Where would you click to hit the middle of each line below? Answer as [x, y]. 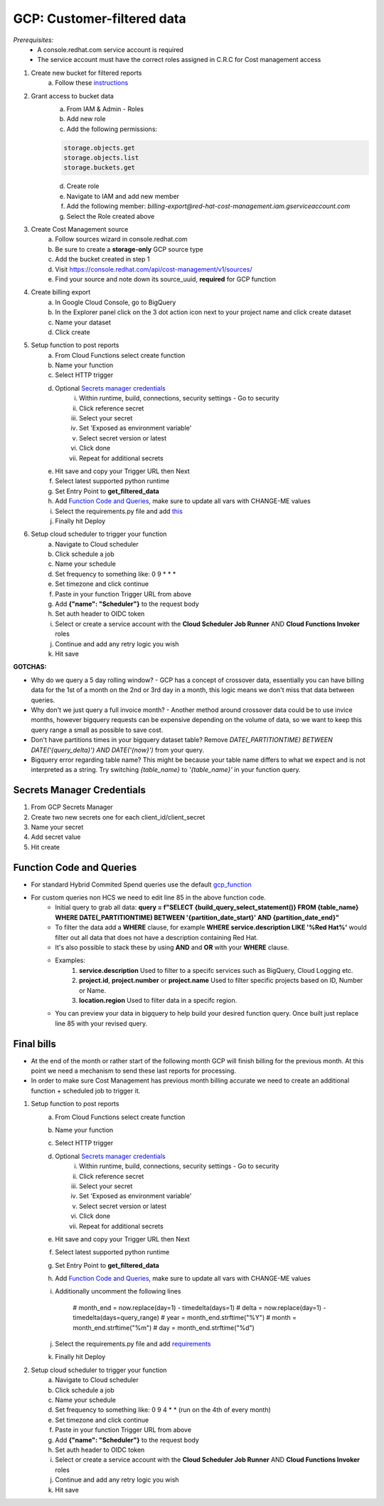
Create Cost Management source [80, 229]
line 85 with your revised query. [101, 1023]
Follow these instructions [92, 83]
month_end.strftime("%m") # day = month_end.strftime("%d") [164, 1327]
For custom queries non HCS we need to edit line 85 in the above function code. [148, 897]
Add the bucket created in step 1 [102, 259]
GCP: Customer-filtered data [100, 19]
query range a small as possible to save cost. [97, 730]
